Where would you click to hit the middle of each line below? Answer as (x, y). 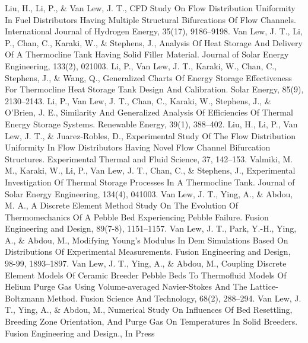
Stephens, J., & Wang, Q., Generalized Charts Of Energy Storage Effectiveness (148, 77)
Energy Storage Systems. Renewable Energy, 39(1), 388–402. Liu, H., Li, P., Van (151, 124)
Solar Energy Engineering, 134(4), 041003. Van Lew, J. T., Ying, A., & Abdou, (149, 193)
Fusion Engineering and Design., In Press (80, 333)
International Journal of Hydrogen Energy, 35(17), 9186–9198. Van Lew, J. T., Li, (154, 31)
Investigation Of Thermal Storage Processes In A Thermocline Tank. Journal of (150, 182)
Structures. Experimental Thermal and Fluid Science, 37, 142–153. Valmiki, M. (149, 158)
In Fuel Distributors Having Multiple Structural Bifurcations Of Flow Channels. (150, 19)
